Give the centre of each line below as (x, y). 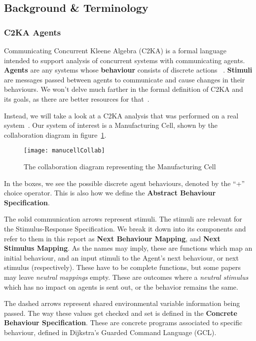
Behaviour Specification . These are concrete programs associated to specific (123, 322)
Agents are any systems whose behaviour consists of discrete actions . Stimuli (128, 70)
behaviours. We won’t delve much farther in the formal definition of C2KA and (124, 89)
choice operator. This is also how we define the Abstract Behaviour (110, 193)
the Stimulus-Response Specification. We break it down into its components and (125, 228)
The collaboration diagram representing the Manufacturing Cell (120, 166)
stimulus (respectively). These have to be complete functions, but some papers (123, 267)
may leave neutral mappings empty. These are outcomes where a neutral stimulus (126, 277)
